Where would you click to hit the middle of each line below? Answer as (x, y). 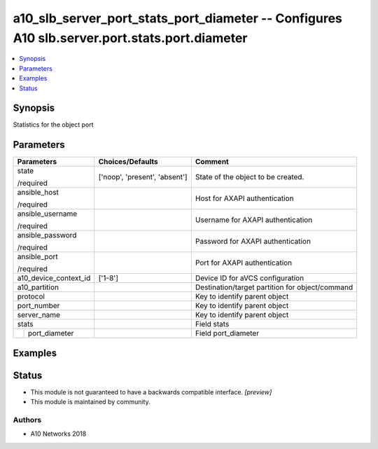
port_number (38, 306)
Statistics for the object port (53, 125)
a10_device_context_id (54, 278)
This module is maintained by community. (90, 402)
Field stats (212, 324)
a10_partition (38, 287)
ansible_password (47, 235)
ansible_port (38, 257)
